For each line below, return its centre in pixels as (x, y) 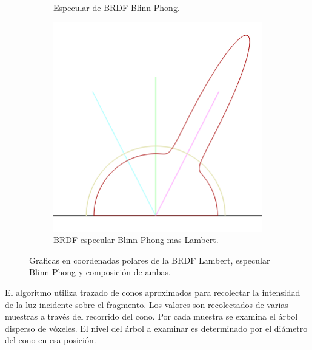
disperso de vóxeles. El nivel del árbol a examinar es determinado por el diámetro (156, 328)
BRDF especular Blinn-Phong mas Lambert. (136, 240)
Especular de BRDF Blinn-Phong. (117, 7)
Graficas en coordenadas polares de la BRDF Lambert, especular (150, 260)
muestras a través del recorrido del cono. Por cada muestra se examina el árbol (151, 316)
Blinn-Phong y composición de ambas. (100, 272)
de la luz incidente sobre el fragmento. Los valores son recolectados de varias (147, 304)
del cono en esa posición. (51, 340)
